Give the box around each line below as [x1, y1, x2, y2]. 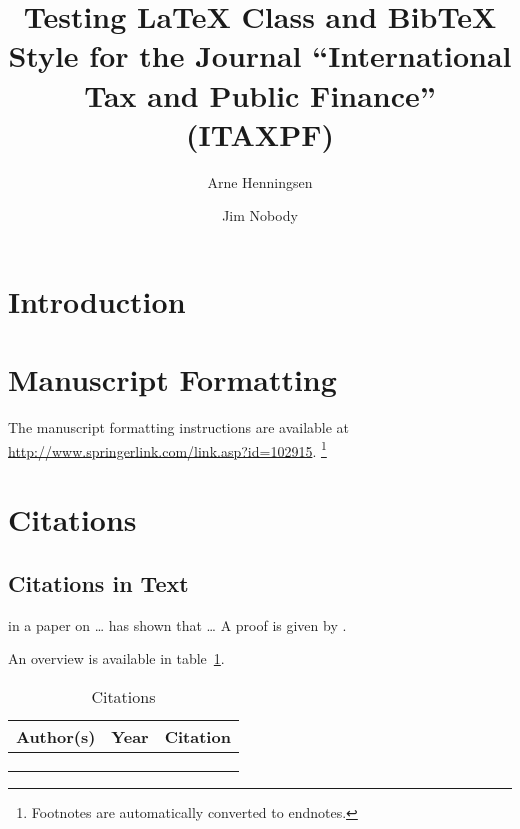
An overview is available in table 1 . [8, 648, 225, 669]
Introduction [8, 280, 186, 321]
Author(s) [16, 724, 96, 748]
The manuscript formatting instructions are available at [8, 417, 350, 438]
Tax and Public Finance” [84, 74, 436, 115]
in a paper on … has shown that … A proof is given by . [8, 614, 347, 635]
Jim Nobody [222, 205, 298, 226]
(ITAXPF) [186, 113, 334, 154]
